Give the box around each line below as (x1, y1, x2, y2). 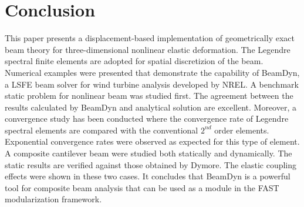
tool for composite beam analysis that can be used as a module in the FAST (5, 181, 279, 193)
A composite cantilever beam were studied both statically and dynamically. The (5, 147, 292, 159)
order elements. (214, 123, 269, 136)
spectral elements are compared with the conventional (5, 123, 198, 136)
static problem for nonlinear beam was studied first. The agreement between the (5, 89, 293, 102)
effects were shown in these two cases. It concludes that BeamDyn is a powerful (5, 170, 291, 182)
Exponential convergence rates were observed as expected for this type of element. (5, 135, 300, 148)
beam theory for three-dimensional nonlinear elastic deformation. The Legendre (5, 43, 291, 55)
